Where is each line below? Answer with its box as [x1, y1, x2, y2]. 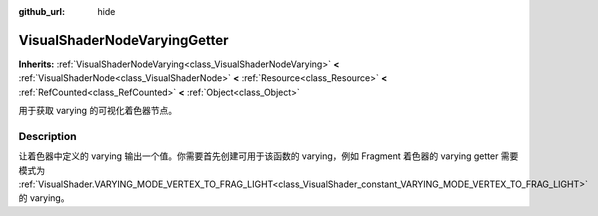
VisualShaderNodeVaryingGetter [18, 31, 229, 49]
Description [18, 129, 77, 143]
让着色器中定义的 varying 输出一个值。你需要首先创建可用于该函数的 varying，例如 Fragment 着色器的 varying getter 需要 [18, 150, 519, 162]
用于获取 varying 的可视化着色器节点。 [18, 105, 178, 117]
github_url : [18, 6, 65, 17]
